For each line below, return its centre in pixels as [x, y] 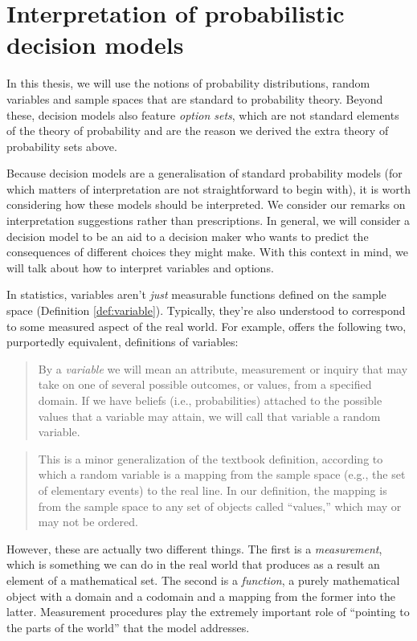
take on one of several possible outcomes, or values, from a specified [205, 384]
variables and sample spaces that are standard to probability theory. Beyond [195, 98]
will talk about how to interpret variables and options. [140, 267]
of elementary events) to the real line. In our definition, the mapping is [213, 490]
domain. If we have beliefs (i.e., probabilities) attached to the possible [210, 400]
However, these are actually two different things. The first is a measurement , [194, 548]
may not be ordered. [88, 522]
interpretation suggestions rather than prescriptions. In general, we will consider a [208, 220]
